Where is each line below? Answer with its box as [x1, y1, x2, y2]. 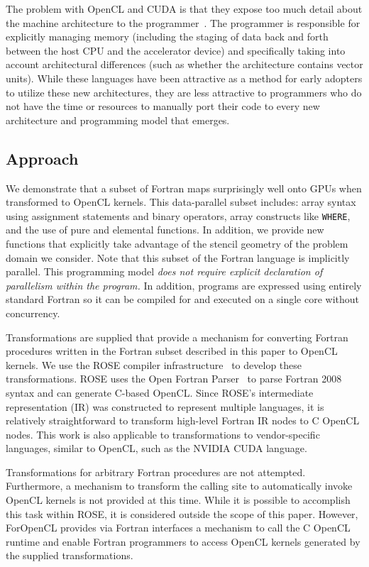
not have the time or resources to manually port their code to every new [6, 99, 320, 114]
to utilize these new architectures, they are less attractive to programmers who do [6, 84, 362, 99]
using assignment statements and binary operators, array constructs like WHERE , [6, 208, 351, 223]
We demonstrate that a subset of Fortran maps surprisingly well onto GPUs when [6, 180, 362, 195]
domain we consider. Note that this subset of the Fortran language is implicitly [6, 250, 350, 265]
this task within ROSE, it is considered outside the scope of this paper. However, [6, 506, 358, 521]
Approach [6, 147, 79, 169]
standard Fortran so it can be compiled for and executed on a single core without [6, 292, 360, 307]
